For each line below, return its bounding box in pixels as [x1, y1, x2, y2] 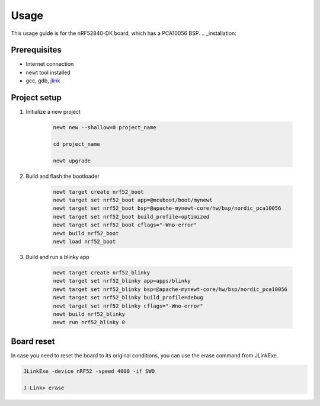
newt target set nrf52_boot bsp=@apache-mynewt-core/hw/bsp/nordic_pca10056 [53, 205, 281, 212]
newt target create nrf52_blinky [53, 269, 151, 276]
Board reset [11, 336, 55, 346]
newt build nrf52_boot [53, 230, 119, 236]
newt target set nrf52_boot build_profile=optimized [53, 213, 210, 220]
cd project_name [53, 140, 101, 148]
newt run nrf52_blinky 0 [53, 319, 126, 326]
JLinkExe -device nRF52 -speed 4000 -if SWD [23, 367, 155, 375]
